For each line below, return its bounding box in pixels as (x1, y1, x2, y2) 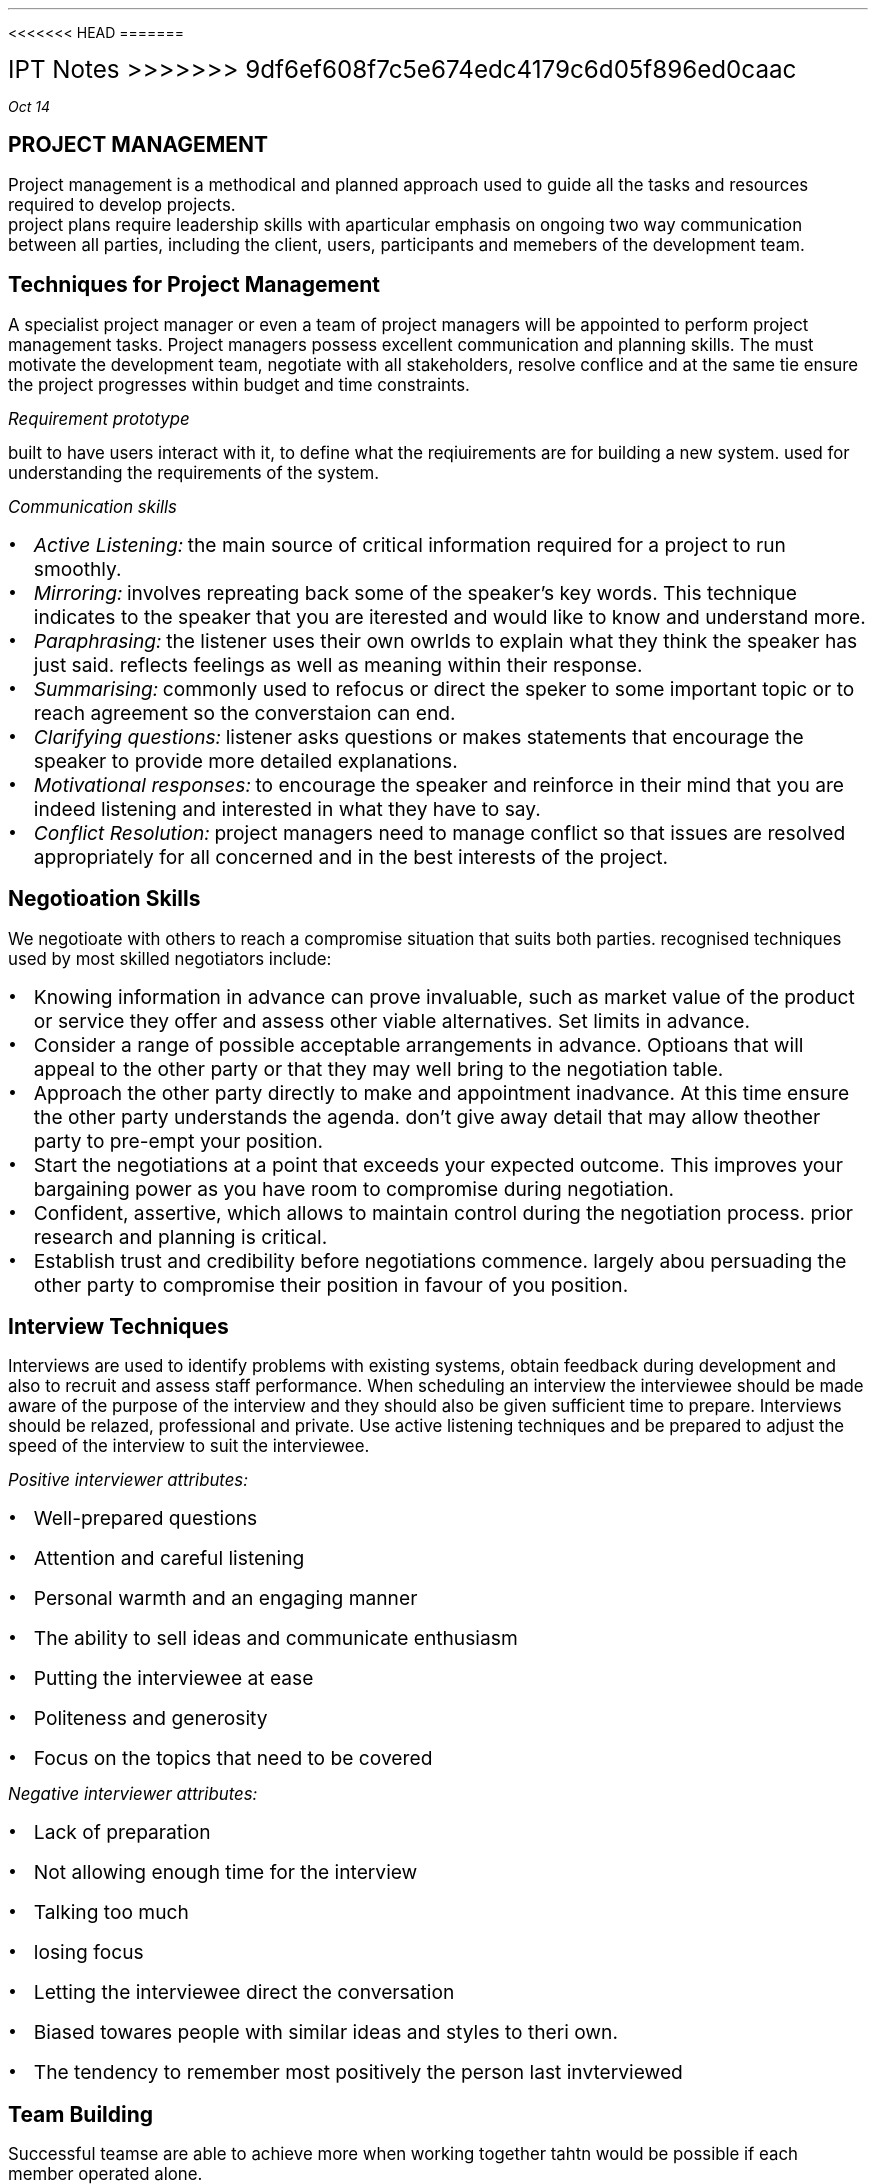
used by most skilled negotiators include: (8, 948, 332, 969)
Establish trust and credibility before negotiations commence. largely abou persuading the (33, 1248, 847, 1273)
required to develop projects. (8, 194, 236, 215)
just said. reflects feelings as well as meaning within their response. (33, 652, 643, 677)
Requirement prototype (8, 408, 190, 429)
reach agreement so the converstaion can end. (33, 700, 456, 725)
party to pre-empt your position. (33, 1128, 324, 1153)
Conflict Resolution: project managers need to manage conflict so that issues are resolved (33, 820, 846, 845)
